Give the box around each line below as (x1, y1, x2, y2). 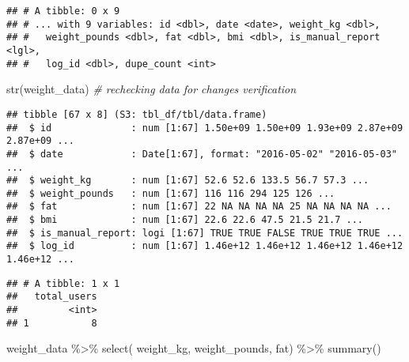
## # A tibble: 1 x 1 (6, 277, 120, 289)
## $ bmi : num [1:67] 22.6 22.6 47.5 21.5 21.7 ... (6, 214, 364, 226)
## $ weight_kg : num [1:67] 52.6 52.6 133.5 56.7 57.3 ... (6, 175, 369, 187)
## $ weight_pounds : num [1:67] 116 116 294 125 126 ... (6, 187, 335, 199)
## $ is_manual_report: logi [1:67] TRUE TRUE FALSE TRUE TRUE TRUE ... (6, 227, 403, 239)
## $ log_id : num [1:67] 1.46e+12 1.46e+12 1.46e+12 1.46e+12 (6, 240, 403, 252)
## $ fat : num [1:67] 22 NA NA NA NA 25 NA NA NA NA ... (6, 201, 392, 213)
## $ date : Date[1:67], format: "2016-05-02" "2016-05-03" (6, 148, 397, 160)
